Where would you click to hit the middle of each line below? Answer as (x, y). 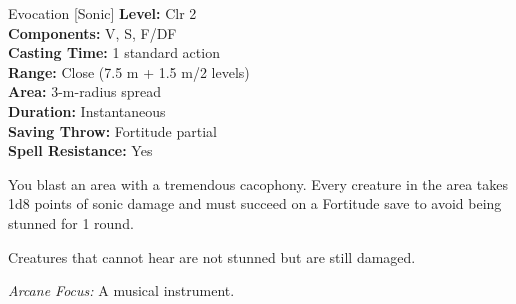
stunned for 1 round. (71, 222)
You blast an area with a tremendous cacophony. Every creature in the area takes (258, 183)
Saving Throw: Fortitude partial (113, 130)
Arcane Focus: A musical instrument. (121, 290)
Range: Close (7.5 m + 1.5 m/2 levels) (129, 71)
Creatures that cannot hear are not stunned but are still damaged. (212, 256)
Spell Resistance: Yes (80, 150)
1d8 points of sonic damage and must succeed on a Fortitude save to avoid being (255, 203)
